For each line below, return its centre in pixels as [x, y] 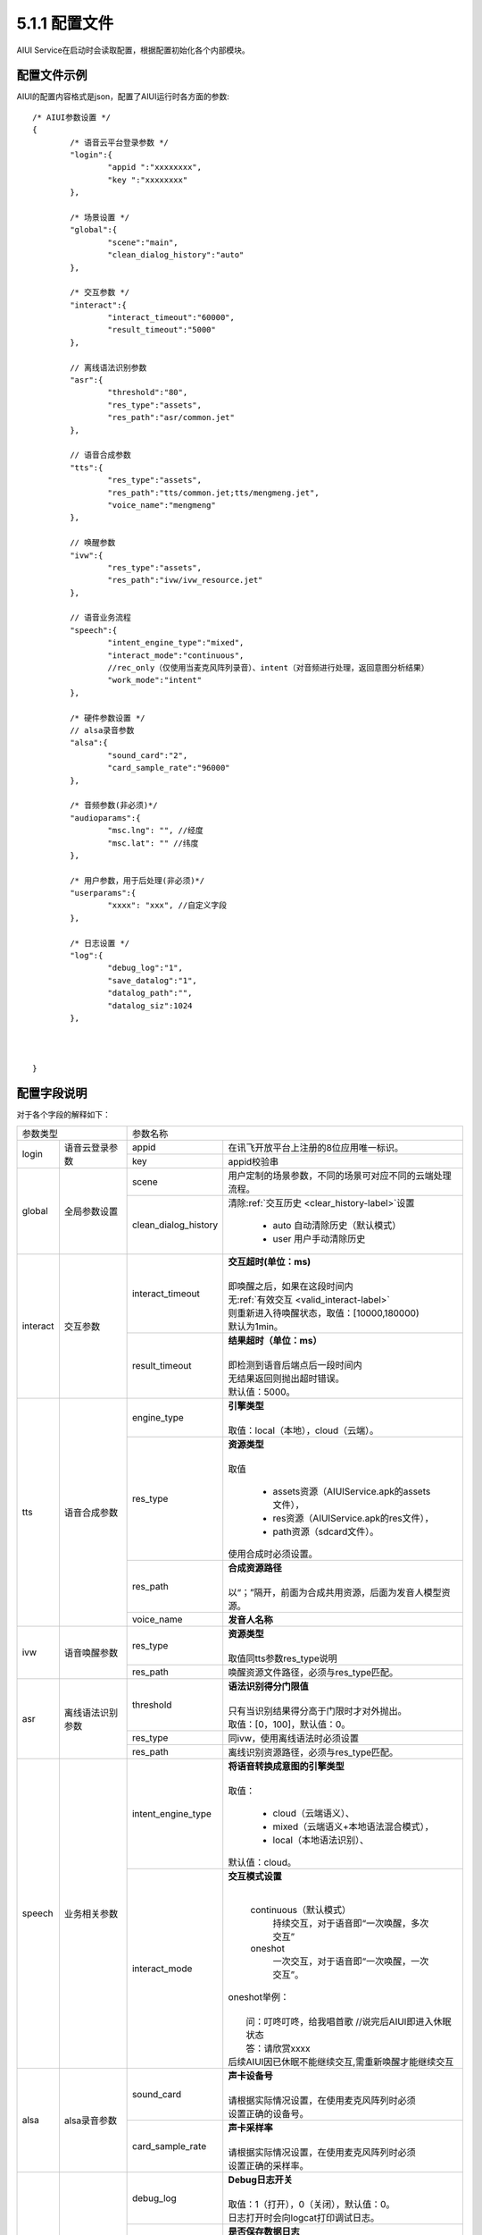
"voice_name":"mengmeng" [162, 505]
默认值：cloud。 [262, 1862]
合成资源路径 [255, 1567]
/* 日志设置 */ [100, 943]
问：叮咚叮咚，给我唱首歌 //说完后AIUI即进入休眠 [349, 2021]
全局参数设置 [91, 1211]
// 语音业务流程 [100, 618]
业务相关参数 [91, 1914]
